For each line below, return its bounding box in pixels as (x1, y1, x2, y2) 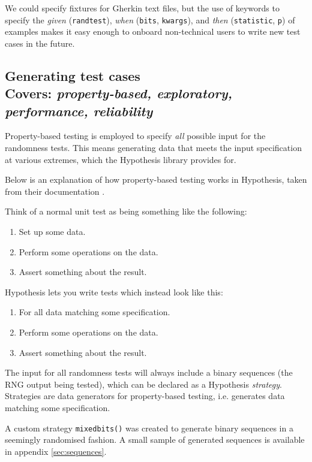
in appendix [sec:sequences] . (5, 445, 107, 457)
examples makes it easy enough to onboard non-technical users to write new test (5, 25, 301, 38)
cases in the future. (5, 37, 75, 49)
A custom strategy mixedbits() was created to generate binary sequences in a (5, 421, 293, 434)
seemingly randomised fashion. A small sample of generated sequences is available (5, 433, 305, 446)
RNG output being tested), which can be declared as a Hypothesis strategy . (5, 378, 282, 390)
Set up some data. (19, 225, 86, 237)
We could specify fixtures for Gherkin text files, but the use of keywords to (5, 2, 280, 14)
